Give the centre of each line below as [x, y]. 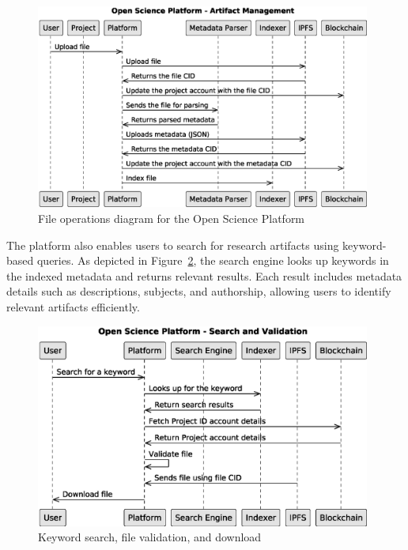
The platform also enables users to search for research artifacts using [173, 245]
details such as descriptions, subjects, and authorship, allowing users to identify [199, 291]
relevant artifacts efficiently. [73, 306]
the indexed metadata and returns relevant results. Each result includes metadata [204, 275]
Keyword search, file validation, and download [150, 537]
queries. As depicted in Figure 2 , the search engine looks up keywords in [213, 260]
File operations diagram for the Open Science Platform [172, 218]
